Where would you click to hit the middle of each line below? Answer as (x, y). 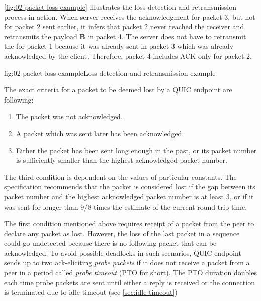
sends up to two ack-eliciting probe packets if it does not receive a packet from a (127, 263)
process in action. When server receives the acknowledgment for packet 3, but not (130, 16)
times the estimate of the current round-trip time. (170, 206)
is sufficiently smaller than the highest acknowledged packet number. (121, 160)
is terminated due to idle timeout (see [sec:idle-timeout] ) (91, 292)
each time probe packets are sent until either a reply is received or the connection (129, 282)
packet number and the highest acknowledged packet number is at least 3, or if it (129, 196)
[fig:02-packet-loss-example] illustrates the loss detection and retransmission (120, 7)
